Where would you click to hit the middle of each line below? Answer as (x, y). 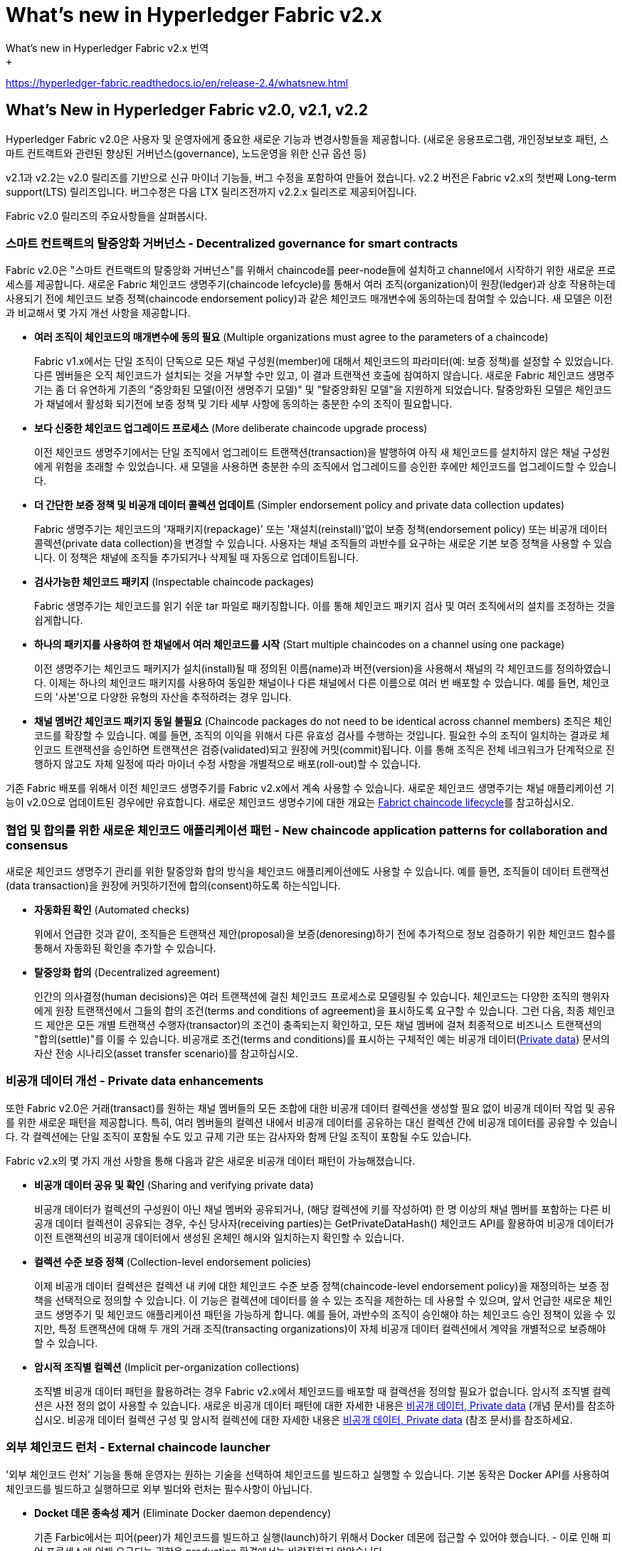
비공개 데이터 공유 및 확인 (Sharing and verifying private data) (174, 1185)
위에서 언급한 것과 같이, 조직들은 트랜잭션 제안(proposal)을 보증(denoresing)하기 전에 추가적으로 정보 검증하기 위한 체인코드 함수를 (325, 934)
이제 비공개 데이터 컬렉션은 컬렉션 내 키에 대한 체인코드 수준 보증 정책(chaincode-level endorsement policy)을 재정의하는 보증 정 (322, 1286)
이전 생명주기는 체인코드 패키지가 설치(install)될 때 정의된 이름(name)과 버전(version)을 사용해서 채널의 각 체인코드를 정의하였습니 (323, 669)
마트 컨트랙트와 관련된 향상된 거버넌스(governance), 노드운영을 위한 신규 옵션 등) (186, 153)
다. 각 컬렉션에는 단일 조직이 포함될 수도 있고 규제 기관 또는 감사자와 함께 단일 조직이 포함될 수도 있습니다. (239, 1136)
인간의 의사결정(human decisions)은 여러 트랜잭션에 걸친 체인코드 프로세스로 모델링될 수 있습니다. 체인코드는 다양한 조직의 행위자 (322, 997)
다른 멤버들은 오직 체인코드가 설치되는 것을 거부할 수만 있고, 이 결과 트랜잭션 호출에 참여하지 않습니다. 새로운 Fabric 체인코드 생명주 (325, 376)
